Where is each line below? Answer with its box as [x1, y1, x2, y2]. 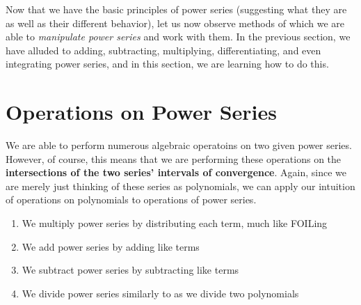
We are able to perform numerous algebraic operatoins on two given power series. [6, 138, 352, 152]
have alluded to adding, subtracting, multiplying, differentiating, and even [6, 42, 321, 57]
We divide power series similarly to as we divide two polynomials [22, 286, 299, 300]
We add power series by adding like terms [22, 239, 200, 253]
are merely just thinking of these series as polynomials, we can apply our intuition [6, 178, 355, 193]
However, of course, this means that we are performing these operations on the [6, 151, 342, 166]
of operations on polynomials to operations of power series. [6, 192, 257, 207]
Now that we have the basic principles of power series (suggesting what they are [6, 2, 347, 16]
